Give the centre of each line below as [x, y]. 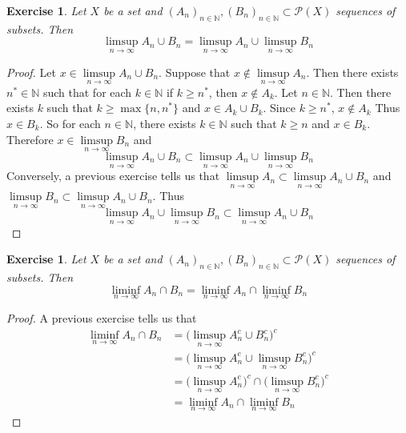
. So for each [70, 124]
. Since [279, 108]
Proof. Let [31, 72]
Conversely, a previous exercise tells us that [113, 176]
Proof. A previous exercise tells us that [102, 317]
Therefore [30, 139]
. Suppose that [195, 72]
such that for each [87, 92]
